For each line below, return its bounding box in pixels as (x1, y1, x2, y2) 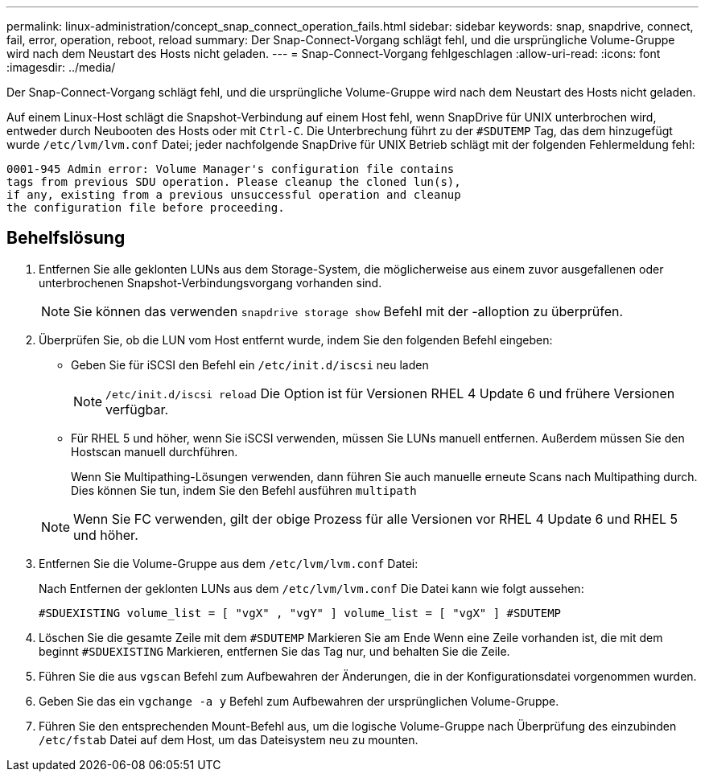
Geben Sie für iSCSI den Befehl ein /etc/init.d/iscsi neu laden (71, 357, 429, 372)
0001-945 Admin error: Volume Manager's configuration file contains (6, 163, 455, 175)
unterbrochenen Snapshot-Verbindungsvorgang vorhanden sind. (39, 275, 382, 290)
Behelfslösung (6, 228, 126, 249)
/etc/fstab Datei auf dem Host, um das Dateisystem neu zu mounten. (39, 732, 418, 747)
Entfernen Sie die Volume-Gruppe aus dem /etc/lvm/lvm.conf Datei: (39, 556, 418, 570)
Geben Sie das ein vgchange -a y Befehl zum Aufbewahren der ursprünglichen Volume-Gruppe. (39, 694, 559, 708)
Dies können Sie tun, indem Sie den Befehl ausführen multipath (71, 483, 417, 497)
